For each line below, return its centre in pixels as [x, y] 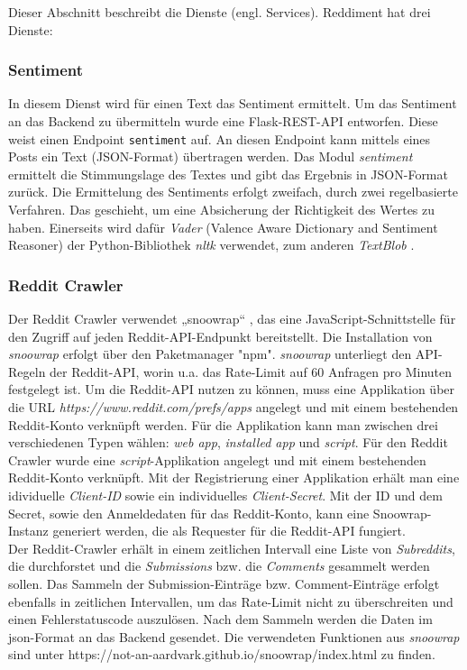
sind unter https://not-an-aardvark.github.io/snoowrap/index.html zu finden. [222, 654]
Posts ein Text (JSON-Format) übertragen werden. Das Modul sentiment [211, 156]
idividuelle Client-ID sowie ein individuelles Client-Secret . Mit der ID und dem [225, 495]
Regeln [27, 371]
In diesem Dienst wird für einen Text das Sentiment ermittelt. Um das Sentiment [233, 103]
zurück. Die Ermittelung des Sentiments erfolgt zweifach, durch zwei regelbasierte [233, 192]
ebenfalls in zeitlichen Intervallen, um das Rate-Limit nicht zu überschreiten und [231, 601]
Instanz [28, 531]
